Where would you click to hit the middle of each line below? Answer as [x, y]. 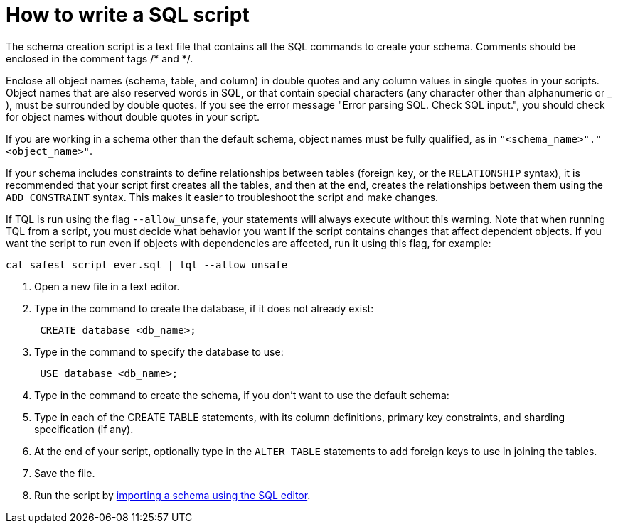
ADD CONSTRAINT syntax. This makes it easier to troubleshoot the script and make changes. [222, 197]
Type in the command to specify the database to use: [159, 351]
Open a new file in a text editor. [107, 286]
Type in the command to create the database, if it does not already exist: [204, 308]
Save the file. [65, 473]
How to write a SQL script [128, 15]
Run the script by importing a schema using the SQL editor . [172, 495]
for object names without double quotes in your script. [133, 116]
